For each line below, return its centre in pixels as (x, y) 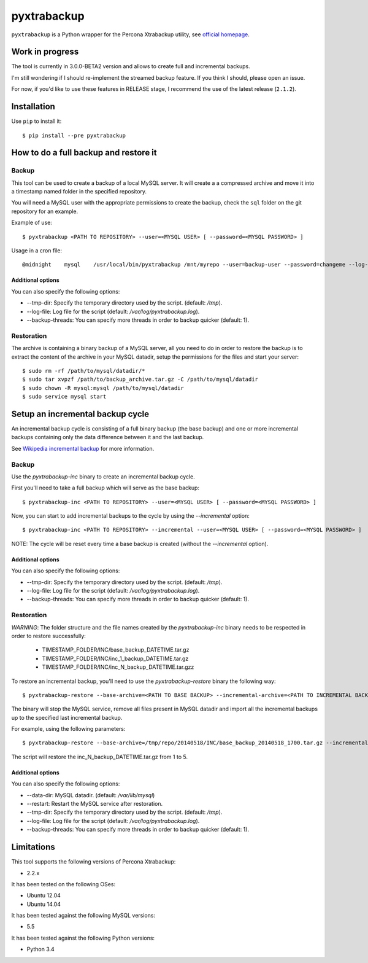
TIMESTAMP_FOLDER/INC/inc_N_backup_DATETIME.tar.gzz (118, 667)
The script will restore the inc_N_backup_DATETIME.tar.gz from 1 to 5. (100, 757)
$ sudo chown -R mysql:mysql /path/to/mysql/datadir (103, 388)
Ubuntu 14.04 (44, 904)
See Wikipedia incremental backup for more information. (83, 448)
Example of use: (32, 223)
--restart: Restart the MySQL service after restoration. (94, 804)
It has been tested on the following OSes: (63, 884)
